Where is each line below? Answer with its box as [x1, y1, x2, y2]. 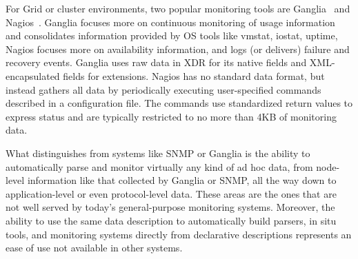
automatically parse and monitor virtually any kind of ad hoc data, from [6, 159, 313, 174]
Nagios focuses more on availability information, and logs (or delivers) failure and [6, 41, 350, 56]
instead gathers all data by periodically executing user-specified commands [6, 82, 321, 96]
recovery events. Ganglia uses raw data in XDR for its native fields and [6, 55, 307, 70]
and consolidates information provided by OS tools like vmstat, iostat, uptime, [6, 28, 338, 43]
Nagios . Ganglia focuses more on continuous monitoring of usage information [6, 14, 335, 29]
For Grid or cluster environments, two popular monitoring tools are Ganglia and [6, 1, 350, 15]
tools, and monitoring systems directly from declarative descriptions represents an [6, 227, 352, 241]
